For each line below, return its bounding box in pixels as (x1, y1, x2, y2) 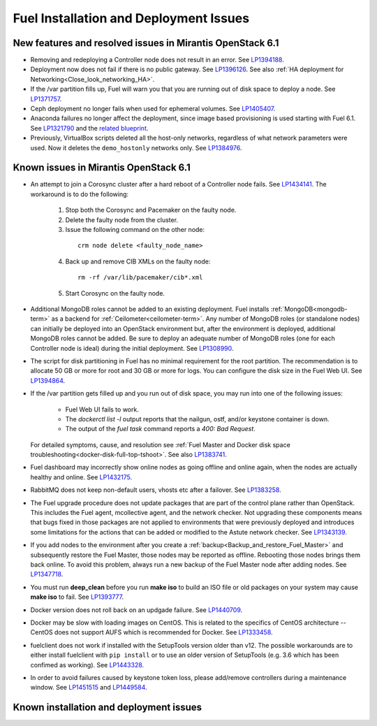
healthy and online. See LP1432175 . (30, 472, 133, 481)
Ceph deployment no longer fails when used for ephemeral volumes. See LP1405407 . (30, 105, 276, 113)
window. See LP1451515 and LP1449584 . (30, 683, 147, 692)
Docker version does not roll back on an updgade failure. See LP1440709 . (30, 605, 243, 614)
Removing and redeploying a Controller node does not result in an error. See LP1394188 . (30, 56, 284, 64)
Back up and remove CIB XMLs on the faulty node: (65, 257, 211, 266)
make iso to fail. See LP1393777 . (30, 593, 124, 601)
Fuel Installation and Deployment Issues (13, 10, 250, 26)
